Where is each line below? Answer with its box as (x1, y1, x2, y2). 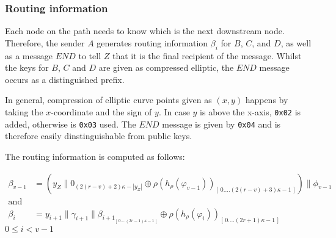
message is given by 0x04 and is (162, 117, 281, 130)
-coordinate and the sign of (51, 105, 152, 118)
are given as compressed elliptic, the (98, 61, 234, 74)
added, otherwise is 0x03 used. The (5, 117, 136, 130)
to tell (78, 49, 101, 62)
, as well (280, 36, 312, 49)
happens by (245, 93, 288, 106)
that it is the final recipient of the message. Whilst (112, 49, 302, 62)
